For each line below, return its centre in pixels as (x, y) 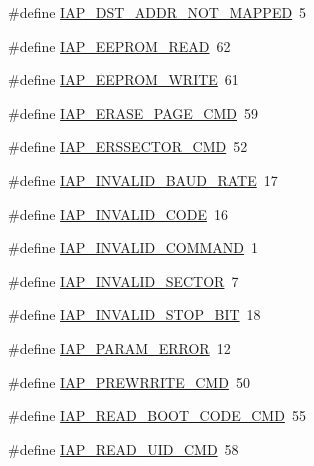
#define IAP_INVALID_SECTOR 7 (123, 280)
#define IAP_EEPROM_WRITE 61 (123, 79)
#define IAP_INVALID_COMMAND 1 (133, 247)
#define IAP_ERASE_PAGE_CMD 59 (133, 112)
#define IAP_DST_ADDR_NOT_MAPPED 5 (157, 12)
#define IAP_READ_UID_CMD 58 (123, 448)
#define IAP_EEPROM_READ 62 (119, 45)
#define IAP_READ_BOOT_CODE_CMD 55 (157, 415)
